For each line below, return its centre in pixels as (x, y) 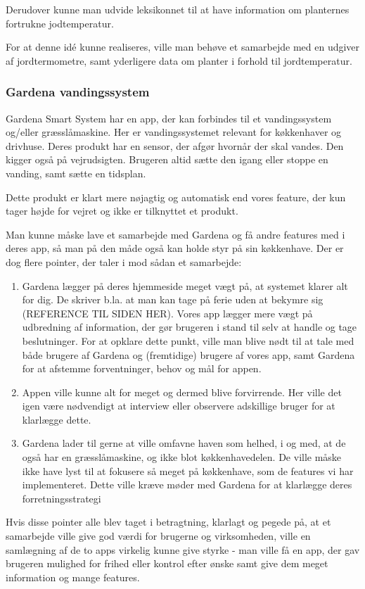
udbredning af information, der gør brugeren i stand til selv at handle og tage (190, 327)
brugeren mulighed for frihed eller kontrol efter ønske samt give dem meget (167, 563)
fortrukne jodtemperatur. (60, 23)
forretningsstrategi (62, 498)
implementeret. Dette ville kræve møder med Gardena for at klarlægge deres (187, 484)
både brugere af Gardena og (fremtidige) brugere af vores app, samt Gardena (188, 354)
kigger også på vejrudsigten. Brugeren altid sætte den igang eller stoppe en (167, 159)
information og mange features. (73, 577)
